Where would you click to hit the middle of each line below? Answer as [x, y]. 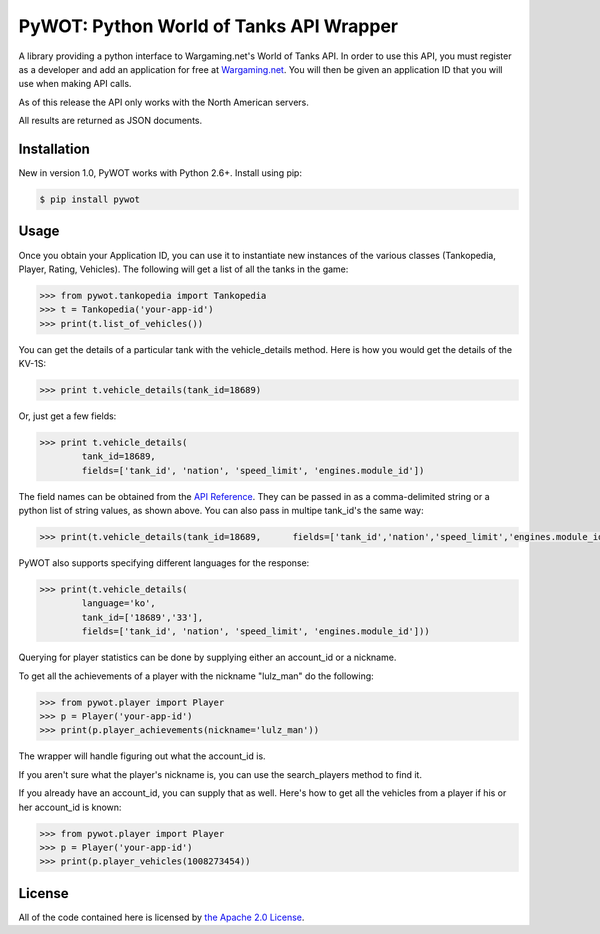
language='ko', [119, 603]
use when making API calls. [75, 84]
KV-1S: [32, 364]
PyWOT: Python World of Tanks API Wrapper [208, 26]
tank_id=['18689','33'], [142, 617]
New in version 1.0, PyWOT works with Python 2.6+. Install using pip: [160, 173]
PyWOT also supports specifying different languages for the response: [164, 563]
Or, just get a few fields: [67, 416]
